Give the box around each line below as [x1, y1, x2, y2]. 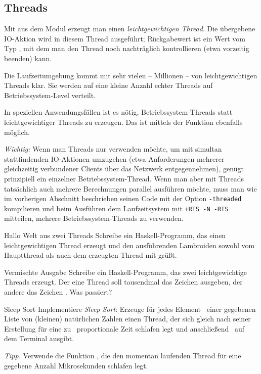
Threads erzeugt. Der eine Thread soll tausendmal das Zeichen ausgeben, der [4, 276, 243, 287]
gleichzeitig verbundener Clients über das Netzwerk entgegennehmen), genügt [4, 163, 244, 174]
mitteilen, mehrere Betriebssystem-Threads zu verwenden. [4, 213, 184, 223]
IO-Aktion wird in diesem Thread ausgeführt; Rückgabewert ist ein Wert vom [4, 33, 246, 43]
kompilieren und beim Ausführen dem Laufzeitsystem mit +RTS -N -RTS [4, 203, 229, 213]
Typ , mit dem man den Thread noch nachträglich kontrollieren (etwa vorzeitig [4, 43, 249, 54]
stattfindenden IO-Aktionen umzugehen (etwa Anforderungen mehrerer [4, 153, 225, 164]
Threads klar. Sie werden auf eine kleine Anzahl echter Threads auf [4, 80, 213, 90]
